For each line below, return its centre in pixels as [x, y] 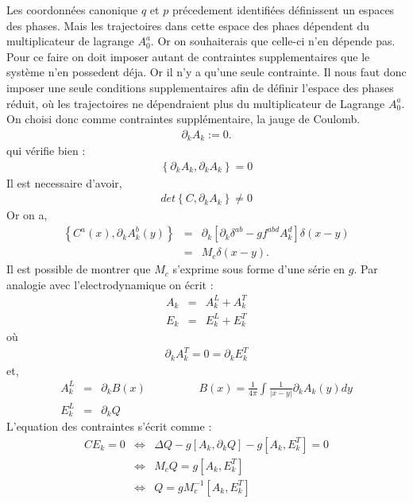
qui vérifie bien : [46, 151]
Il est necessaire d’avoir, [64, 182]
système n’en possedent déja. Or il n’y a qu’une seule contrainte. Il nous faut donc [206, 72]
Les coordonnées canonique [72, 10]
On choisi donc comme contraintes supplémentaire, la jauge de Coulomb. [183, 119]
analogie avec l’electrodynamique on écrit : [110, 284]
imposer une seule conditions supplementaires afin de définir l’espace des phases [200, 87]
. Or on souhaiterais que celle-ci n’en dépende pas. [273, 41]
